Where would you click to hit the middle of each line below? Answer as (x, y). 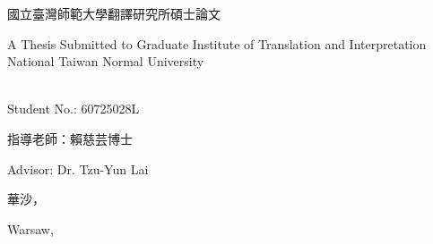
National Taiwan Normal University (106, 61)
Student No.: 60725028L (74, 109)
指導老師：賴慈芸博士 (70, 138)
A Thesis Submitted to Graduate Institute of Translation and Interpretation (217, 43)
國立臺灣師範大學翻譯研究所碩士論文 (114, 13)
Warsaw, (30, 228)
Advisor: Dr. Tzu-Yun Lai (78, 168)
